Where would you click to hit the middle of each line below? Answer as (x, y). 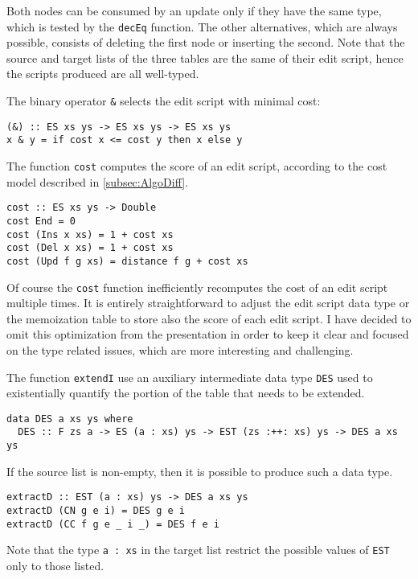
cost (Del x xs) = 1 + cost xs (90, 248)
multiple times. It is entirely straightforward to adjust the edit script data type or (208, 303)
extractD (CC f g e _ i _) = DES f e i (113, 524)
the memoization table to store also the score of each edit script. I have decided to (209, 318)
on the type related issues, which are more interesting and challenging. (180, 349)
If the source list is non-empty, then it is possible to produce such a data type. (200, 471)
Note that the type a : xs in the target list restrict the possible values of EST (198, 550)
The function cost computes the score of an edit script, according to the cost (197, 166)
